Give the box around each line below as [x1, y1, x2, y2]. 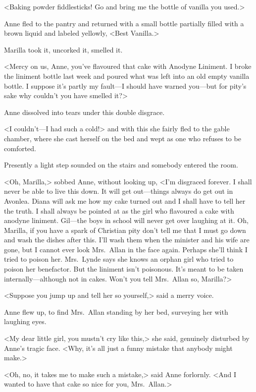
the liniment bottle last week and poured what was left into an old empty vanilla [4, 70, 250, 81]
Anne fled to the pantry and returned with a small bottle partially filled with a [4, 18, 244, 28]
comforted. [4, 143, 36, 153]
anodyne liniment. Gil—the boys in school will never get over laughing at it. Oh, [4, 215, 249, 225]
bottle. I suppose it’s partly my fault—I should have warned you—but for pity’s [4, 80, 247, 91]
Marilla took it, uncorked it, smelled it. [4, 44, 123, 55]
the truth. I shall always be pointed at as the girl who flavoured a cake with [4, 205, 234, 216]
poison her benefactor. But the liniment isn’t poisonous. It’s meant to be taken [4, 264, 244, 274]
